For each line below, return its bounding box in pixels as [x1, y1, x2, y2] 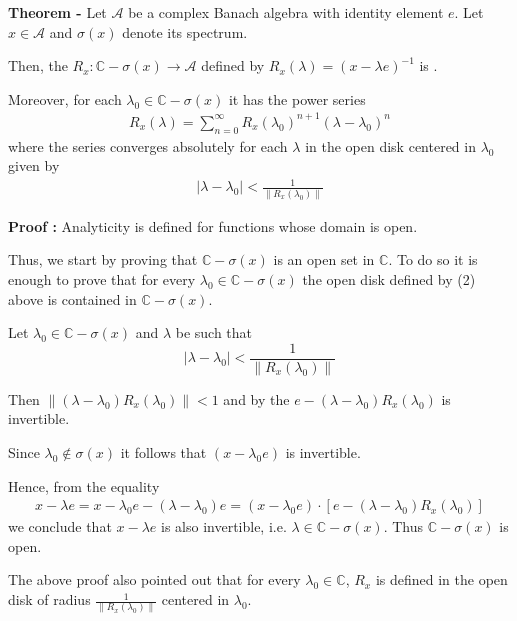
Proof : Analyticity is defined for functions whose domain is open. [8, 215, 418, 236]
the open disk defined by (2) [302, 269, 476, 289]
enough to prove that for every [8, 269, 196, 289]
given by [8, 155, 60, 176]
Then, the [8, 55, 68, 76]
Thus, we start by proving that [8, 249, 198, 270]
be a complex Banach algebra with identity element [128, 2, 444, 22]
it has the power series [228, 88, 366, 109]
